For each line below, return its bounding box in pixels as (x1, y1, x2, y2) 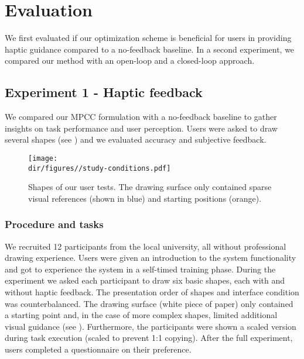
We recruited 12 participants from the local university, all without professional (5, 240, 286, 252)
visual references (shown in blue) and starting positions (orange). (28, 192, 262, 204)
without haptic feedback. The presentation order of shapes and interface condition (5, 285, 299, 298)
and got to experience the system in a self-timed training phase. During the (5, 263, 276, 275)
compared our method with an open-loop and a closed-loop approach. (5, 54, 255, 67)
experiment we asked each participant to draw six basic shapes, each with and (5, 274, 285, 286)
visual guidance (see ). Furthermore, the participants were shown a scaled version (5, 320, 296, 332)
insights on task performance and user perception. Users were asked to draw (5, 122, 278, 134)
